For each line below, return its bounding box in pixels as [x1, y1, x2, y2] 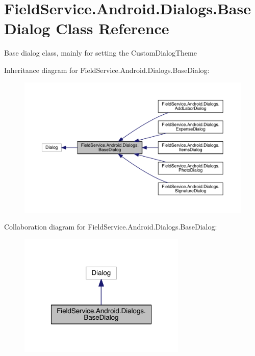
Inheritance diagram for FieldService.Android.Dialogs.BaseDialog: [4, 64, 210, 75]
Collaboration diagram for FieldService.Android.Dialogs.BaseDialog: [4, 221, 217, 232]
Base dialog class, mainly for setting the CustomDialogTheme [4, 47, 197, 58]
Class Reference [56, 18, 169, 39]
